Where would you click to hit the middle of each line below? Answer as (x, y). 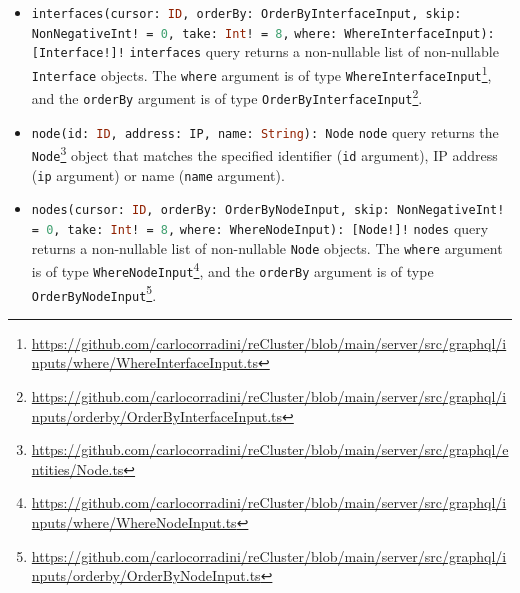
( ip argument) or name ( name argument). (158, 174)
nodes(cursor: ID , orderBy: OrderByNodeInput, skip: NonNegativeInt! (268, 210)
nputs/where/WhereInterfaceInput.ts (145, 362)
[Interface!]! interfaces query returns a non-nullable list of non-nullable (265, 51)
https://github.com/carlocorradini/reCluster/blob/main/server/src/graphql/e (270, 449)
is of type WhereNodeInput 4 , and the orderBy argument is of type (232, 269)
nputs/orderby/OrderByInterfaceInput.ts (157, 415)
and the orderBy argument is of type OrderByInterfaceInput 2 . (227, 96)
